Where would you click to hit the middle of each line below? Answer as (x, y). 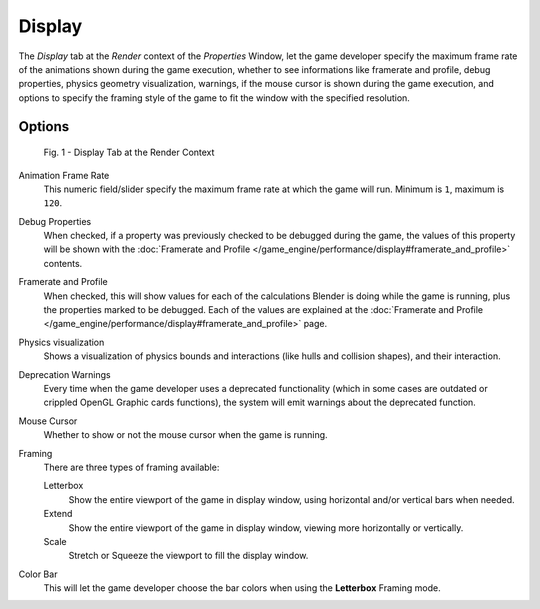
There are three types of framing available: (131, 467)
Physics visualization (61, 342)
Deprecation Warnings (64, 374)
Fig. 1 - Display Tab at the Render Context (129, 152)
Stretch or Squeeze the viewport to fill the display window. (188, 556)
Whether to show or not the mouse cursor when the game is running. (186, 435)
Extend (58, 514)
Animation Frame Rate (64, 175)
